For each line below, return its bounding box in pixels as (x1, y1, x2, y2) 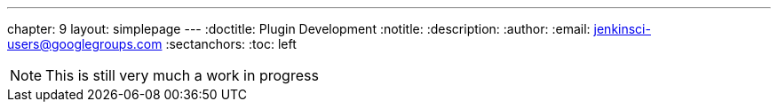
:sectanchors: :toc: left (165, 36, 297, 51)
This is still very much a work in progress (45, 66, 319, 84)
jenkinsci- (593, 21, 651, 36)
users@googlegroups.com (7, 36, 163, 51)
